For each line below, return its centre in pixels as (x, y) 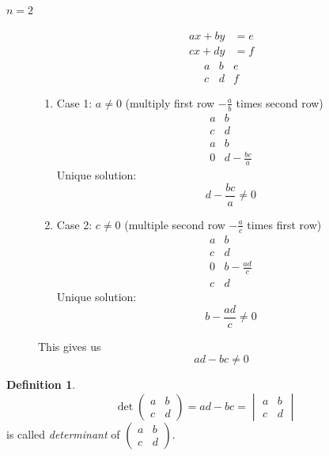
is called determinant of (63, 433)
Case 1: (74, 102)
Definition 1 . (41, 384)
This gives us (70, 346)
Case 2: (74, 224)
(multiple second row (175, 224)
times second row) (280, 102)
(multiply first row (170, 102)
